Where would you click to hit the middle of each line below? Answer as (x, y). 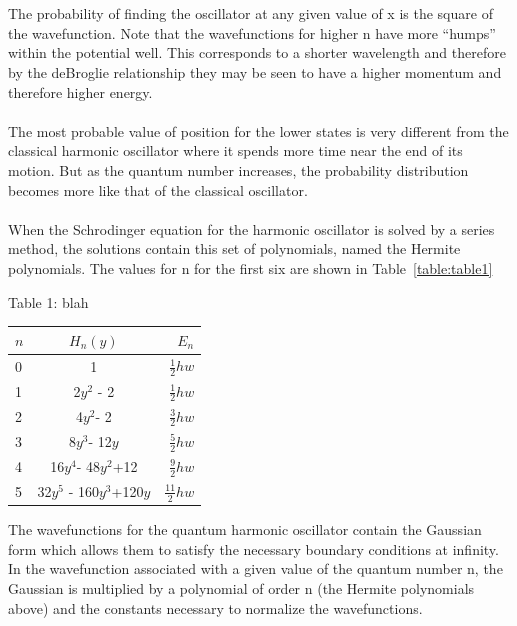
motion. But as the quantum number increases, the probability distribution (238, 169)
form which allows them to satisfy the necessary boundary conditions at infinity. (253, 548)
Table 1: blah (48, 301)
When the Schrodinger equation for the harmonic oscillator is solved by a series (251, 228)
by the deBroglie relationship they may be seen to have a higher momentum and (255, 71)
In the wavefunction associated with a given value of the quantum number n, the (255, 568)
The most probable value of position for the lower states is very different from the (258, 130)
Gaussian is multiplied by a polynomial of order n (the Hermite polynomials (241, 587)
